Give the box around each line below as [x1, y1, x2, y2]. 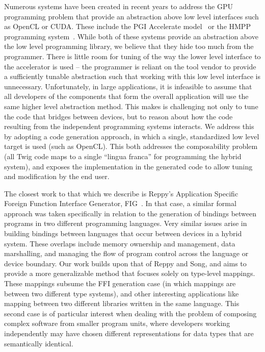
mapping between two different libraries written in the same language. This [4, 298, 240, 309]
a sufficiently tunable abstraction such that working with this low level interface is [4, 71, 260, 82]
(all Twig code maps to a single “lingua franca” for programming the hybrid [4, 150, 242, 161]
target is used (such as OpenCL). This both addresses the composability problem [4, 141, 258, 152]
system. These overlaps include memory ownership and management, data [4, 238, 235, 248]
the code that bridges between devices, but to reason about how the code [4, 111, 233, 121]
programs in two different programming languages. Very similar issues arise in [4, 218, 247, 229]
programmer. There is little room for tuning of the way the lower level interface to [4, 51, 261, 61]
